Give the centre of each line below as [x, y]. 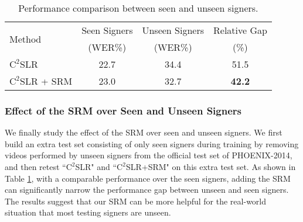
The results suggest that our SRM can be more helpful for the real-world [136, 201]
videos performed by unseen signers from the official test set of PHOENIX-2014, [149, 155]
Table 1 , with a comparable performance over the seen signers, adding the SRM [148, 178]
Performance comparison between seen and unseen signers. [138, 8]
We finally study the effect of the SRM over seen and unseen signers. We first [144, 132]
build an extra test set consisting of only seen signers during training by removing [152, 143]
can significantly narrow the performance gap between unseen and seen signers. [147, 190]
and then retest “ [35, 166]
